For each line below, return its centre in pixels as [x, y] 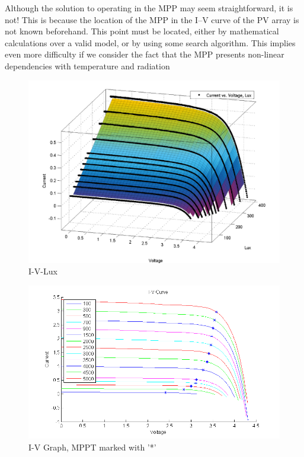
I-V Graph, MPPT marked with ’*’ [92, 447]
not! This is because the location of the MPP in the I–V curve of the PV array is [152, 19]
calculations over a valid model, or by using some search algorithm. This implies [150, 42]
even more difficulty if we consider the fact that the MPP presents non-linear [145, 54]
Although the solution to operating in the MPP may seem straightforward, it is [149, 8]
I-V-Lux [43, 271]
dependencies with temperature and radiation [87, 65]
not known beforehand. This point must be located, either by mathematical [142, 31]
